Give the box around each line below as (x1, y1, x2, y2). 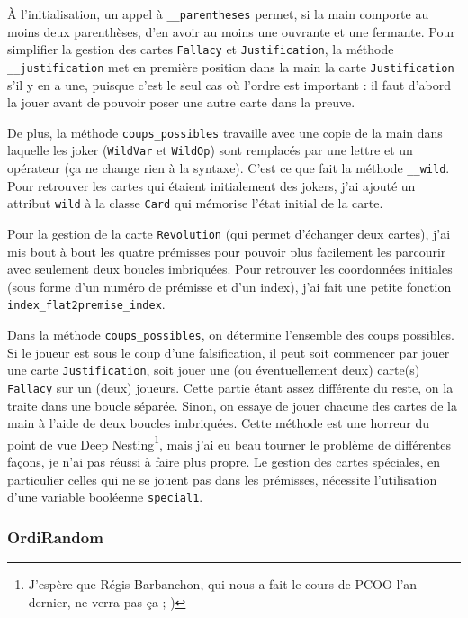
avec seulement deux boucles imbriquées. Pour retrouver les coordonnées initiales (7, 259, 453, 278)
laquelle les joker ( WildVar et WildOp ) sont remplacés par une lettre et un (7, 141, 413, 159)
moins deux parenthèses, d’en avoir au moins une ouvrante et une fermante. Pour (7, 22, 455, 41)
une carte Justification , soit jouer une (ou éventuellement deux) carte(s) (7, 360, 420, 379)
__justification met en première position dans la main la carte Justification (7, 57, 454, 76)
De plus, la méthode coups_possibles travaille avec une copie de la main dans (7, 123, 443, 141)
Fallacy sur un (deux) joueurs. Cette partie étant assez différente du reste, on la (7, 377, 454, 396)
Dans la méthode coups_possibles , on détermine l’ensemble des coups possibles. (7, 325, 455, 344)
